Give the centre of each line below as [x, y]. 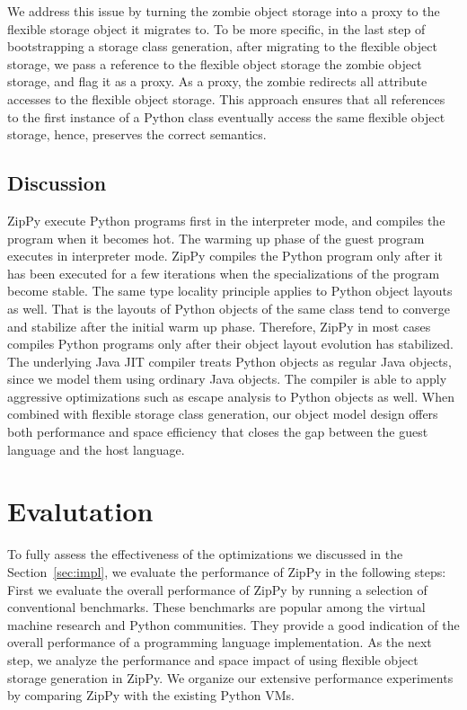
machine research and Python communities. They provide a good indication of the [233, 624]
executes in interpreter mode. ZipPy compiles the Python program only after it [225, 256]
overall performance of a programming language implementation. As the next [220, 642]
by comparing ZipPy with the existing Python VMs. [151, 695]
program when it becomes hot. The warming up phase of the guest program [216, 238]
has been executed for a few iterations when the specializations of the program [224, 273]
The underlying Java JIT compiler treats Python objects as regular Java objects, [229, 361]
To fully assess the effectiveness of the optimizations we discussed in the [205, 554]
